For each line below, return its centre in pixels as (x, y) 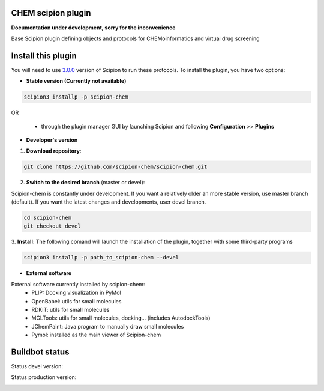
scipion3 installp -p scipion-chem (76, 97)
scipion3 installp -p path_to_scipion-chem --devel (101, 258)
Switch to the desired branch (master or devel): (85, 183)
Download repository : (54, 151)
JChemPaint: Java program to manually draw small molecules (108, 326)
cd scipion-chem (48, 218)
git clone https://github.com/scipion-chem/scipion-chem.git (115, 167)
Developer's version (52, 140)
